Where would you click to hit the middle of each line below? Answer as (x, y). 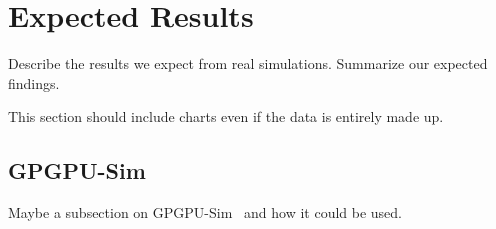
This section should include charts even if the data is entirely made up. (226, 116)
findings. (34, 82)
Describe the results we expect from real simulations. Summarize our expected (248, 63)
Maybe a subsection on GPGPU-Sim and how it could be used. (205, 212)
